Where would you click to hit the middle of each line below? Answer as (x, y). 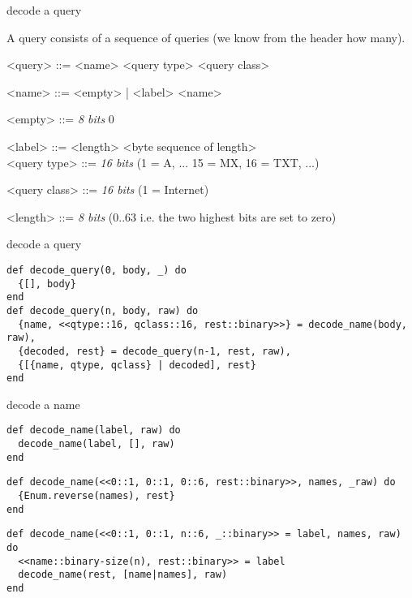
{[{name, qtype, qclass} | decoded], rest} (137, 365)
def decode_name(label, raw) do (94, 430)
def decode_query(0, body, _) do (97, 270)
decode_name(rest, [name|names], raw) (123, 575)
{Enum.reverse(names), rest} (97, 496)
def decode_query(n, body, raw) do (103, 310)
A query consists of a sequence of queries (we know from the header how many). (206, 37)
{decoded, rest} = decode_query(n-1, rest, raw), (154, 351)
